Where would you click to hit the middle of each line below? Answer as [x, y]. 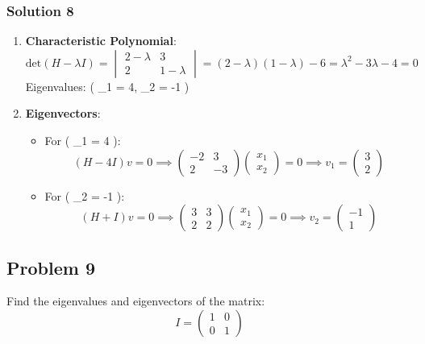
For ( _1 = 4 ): [83, 140]
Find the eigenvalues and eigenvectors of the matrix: [136, 301]
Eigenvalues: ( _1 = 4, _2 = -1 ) [107, 86]
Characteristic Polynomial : [101, 41]
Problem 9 [51, 267]
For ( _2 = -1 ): [85, 195]
